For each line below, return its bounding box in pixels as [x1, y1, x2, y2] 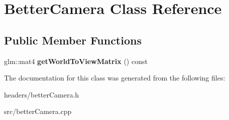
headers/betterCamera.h [4, 89, 79, 99]
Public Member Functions [4, 32, 142, 47]
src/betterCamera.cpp [4, 106, 72, 116]
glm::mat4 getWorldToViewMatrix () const [4, 55, 148, 66]
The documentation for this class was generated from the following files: [4, 72, 225, 83]
